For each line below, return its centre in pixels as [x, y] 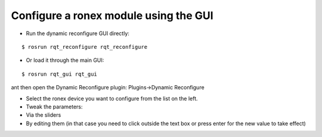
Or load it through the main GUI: [65, 60]
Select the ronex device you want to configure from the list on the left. [112, 98]
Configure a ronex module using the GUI [112, 15]
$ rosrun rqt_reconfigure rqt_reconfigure [85, 47]
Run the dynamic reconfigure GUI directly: [78, 33]
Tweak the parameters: [54, 107]
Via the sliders [44, 115]
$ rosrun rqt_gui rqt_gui [60, 74]
